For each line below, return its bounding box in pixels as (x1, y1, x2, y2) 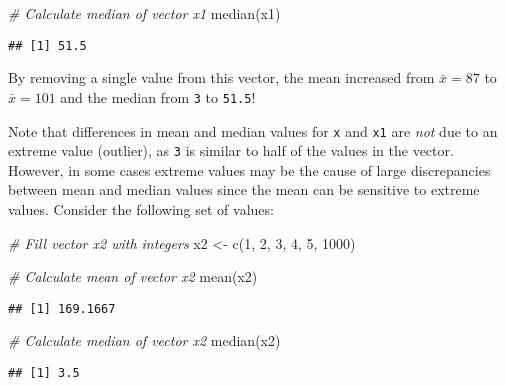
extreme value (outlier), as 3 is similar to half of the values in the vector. (8, 140, 454, 161)
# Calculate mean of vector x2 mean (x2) (8, 266, 258, 287)
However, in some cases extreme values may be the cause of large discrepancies (8, 159, 491, 180)
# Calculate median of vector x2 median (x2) (8, 330, 281, 351)
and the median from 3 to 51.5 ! (60, 86, 256, 107)
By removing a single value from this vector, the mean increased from (8, 67, 435, 88)
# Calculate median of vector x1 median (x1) (8, 3, 281, 23)
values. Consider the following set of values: (8, 199, 274, 219)
